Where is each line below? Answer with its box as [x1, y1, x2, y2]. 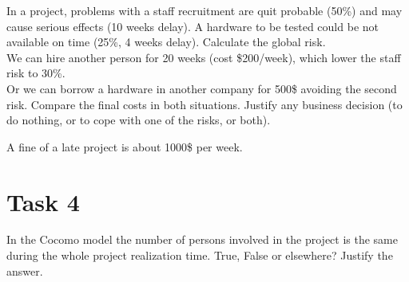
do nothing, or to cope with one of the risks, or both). [6, 112, 271, 128]
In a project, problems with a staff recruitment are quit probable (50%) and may [6, 2, 403, 18]
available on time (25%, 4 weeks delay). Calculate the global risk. [6, 33, 326, 50]
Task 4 [6, 185, 80, 217]
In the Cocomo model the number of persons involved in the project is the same [6, 231, 398, 248]
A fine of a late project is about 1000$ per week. [6, 138, 243, 155]
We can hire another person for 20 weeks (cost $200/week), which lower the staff [6, 49, 401, 65]
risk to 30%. [6, 65, 66, 81]
